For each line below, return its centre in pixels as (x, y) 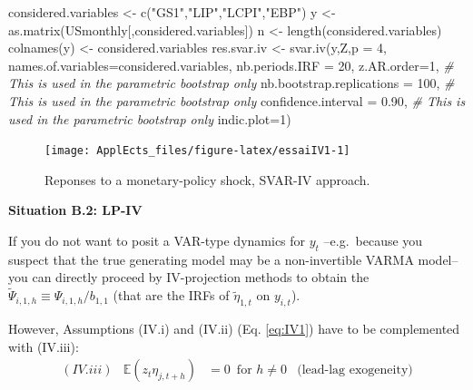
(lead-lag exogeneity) (355, 370)
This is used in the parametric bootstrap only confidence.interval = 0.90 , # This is (237, 100)
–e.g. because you (373, 240)
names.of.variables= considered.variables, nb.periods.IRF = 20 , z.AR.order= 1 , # (231, 65)
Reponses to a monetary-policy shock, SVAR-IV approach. (207, 179)
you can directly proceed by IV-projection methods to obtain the (189, 277)
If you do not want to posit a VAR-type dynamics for (157, 240)
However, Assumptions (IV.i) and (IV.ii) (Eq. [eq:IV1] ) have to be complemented (234, 328)
